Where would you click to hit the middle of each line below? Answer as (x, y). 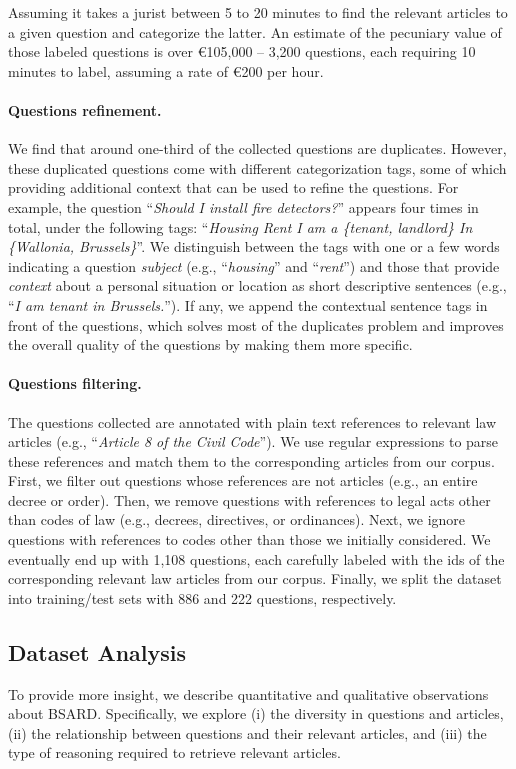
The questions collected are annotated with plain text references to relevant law (252, 421)
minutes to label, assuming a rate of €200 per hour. (166, 70)
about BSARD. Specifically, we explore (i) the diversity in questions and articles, (256, 713)
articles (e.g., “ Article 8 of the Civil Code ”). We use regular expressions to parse (253, 441)
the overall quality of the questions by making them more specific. (210, 344)
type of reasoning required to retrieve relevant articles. (174, 752)
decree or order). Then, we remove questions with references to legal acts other (249, 499)
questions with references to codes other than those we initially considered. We (249, 539)
